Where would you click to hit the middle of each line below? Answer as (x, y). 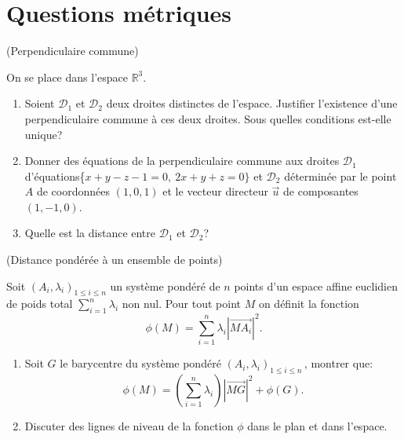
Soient (40, 103)
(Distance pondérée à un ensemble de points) (115, 260)
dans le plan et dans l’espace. (317, 425)
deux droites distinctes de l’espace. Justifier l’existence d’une (252, 103)
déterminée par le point (340, 176)
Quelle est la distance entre (90, 233)
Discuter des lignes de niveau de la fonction (129, 425)
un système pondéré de (165, 285)
